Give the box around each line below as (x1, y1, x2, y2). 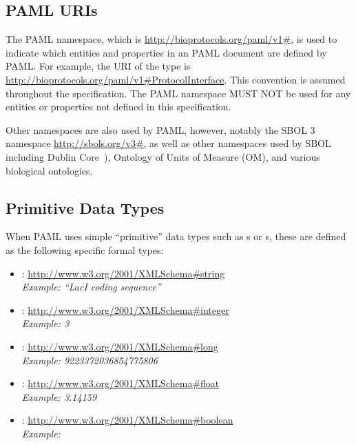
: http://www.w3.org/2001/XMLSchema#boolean (21, 413, 233, 427)
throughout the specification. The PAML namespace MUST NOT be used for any (6, 86, 351, 100)
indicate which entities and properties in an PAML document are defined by (6, 45, 327, 59)
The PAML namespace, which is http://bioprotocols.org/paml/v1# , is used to (6, 32, 337, 46)
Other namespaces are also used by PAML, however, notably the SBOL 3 (6, 122, 315, 137)
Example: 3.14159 (21, 389, 97, 404)
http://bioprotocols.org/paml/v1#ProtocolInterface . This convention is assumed (6, 72, 346, 86)
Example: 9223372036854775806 (21, 353, 158, 367)
